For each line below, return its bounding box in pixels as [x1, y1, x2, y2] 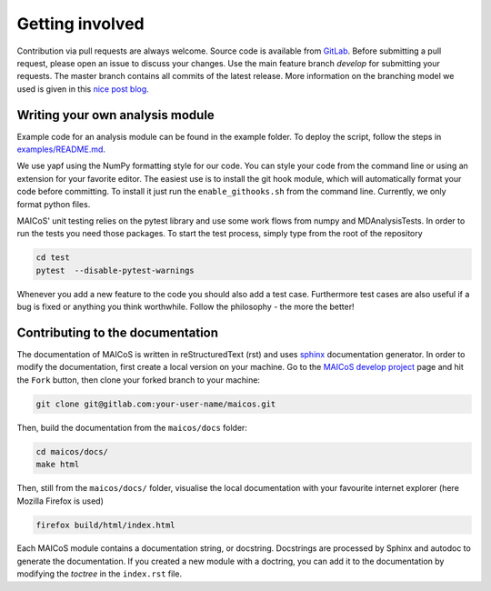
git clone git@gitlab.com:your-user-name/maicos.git [35, 398, 276, 409]
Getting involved [16, 14, 145, 34]
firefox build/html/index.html [35, 519, 176, 530]
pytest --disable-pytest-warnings [35, 265, 195, 275]
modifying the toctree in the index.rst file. [16, 568, 182, 579]
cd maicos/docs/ [35, 446, 109, 456]
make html [35, 459, 80, 470]
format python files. [16, 198, 91, 209]
